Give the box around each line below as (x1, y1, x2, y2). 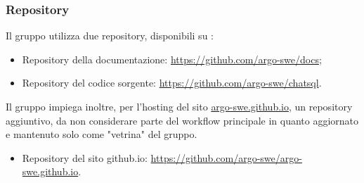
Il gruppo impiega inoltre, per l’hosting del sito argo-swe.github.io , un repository (6, 99, 353, 113)
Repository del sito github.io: (22, 150, 148, 165)
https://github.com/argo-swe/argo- (150, 150, 302, 165)
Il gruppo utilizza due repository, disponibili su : (6, 28, 214, 43)
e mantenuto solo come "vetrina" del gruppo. (6, 127, 197, 141)
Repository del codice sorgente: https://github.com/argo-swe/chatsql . (22, 75, 322, 90)
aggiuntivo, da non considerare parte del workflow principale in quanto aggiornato (6, 113, 359, 127)
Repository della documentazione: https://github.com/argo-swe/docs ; (22, 51, 322, 66)
